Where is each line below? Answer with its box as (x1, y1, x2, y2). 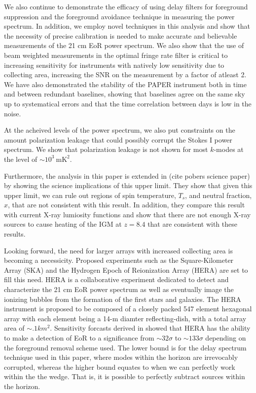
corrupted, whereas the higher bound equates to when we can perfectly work (4, 361, 235, 372)
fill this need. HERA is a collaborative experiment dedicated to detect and (4, 274, 229, 285)
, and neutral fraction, (185, 190, 252, 200)
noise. (4, 108, 21, 118)
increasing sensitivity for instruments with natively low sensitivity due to (4, 59, 224, 70)
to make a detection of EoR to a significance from (4, 333, 154, 343)
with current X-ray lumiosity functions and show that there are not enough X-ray (4, 209, 251, 219)
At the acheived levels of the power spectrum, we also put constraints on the (4, 125, 235, 135)
